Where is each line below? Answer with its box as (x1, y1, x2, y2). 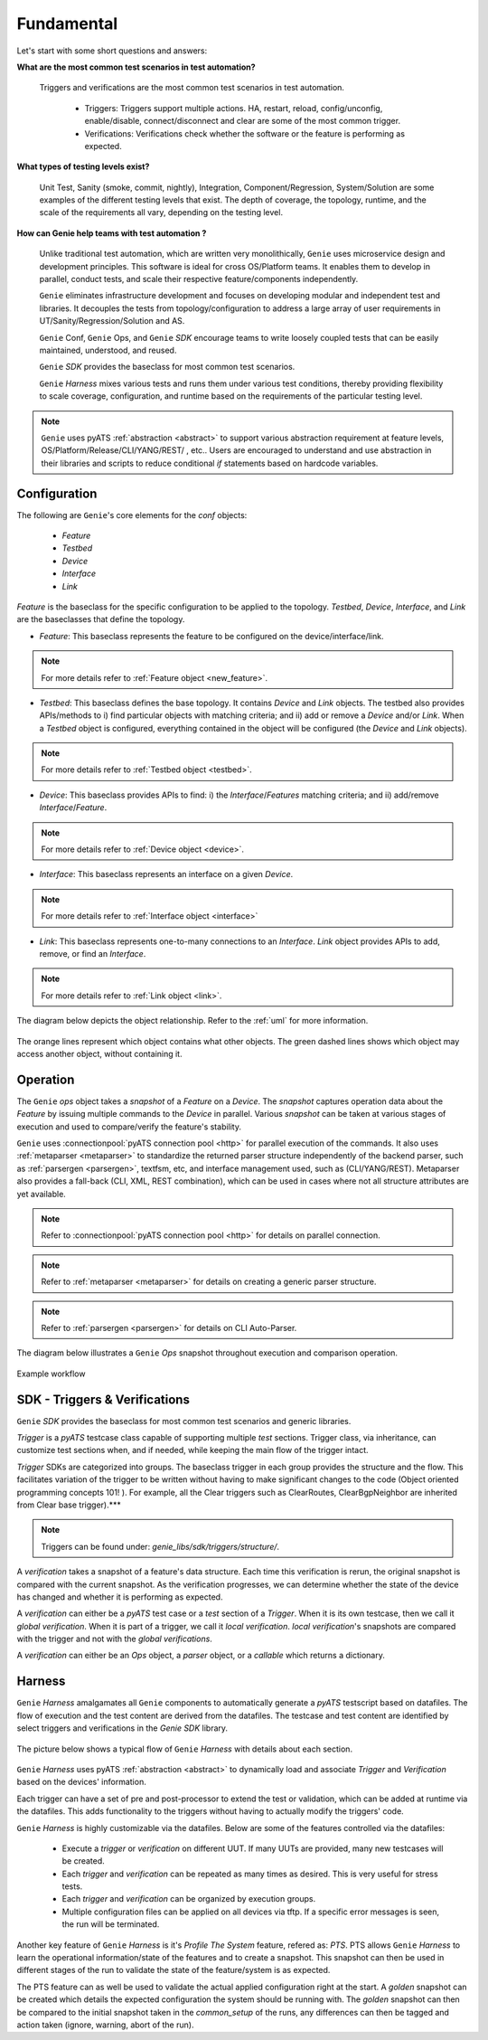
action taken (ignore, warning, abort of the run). (16, 2019, 194, 2030)
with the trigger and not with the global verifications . (16, 1633, 212, 1645)
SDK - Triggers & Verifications (16, 1392, 190, 1407)
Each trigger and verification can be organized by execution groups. (61, 1894, 316, 1904)
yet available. (16, 1188, 67, 1199)
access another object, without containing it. (16, 1048, 183, 1059)
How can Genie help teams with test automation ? (16, 227, 207, 239)
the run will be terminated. (61, 1919, 160, 1930)
